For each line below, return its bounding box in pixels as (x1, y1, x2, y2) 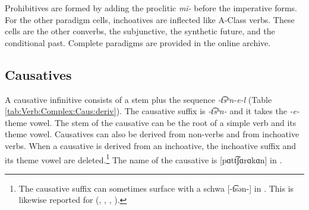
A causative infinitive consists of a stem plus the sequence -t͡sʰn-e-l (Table (5, 93, 272, 105)
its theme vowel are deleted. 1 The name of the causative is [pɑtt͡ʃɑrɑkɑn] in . (5, 151, 282, 166)
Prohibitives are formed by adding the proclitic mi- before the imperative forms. (5, 2, 297, 14)
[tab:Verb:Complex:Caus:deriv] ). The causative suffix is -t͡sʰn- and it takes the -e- (5, 105, 300, 117)
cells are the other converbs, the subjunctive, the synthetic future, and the (5, 25, 275, 37)
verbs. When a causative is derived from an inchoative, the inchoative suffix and (5, 139, 297, 151)
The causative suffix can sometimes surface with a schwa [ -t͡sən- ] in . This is (18, 182, 294, 194)
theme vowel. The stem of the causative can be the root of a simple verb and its (5, 116, 297, 128)
